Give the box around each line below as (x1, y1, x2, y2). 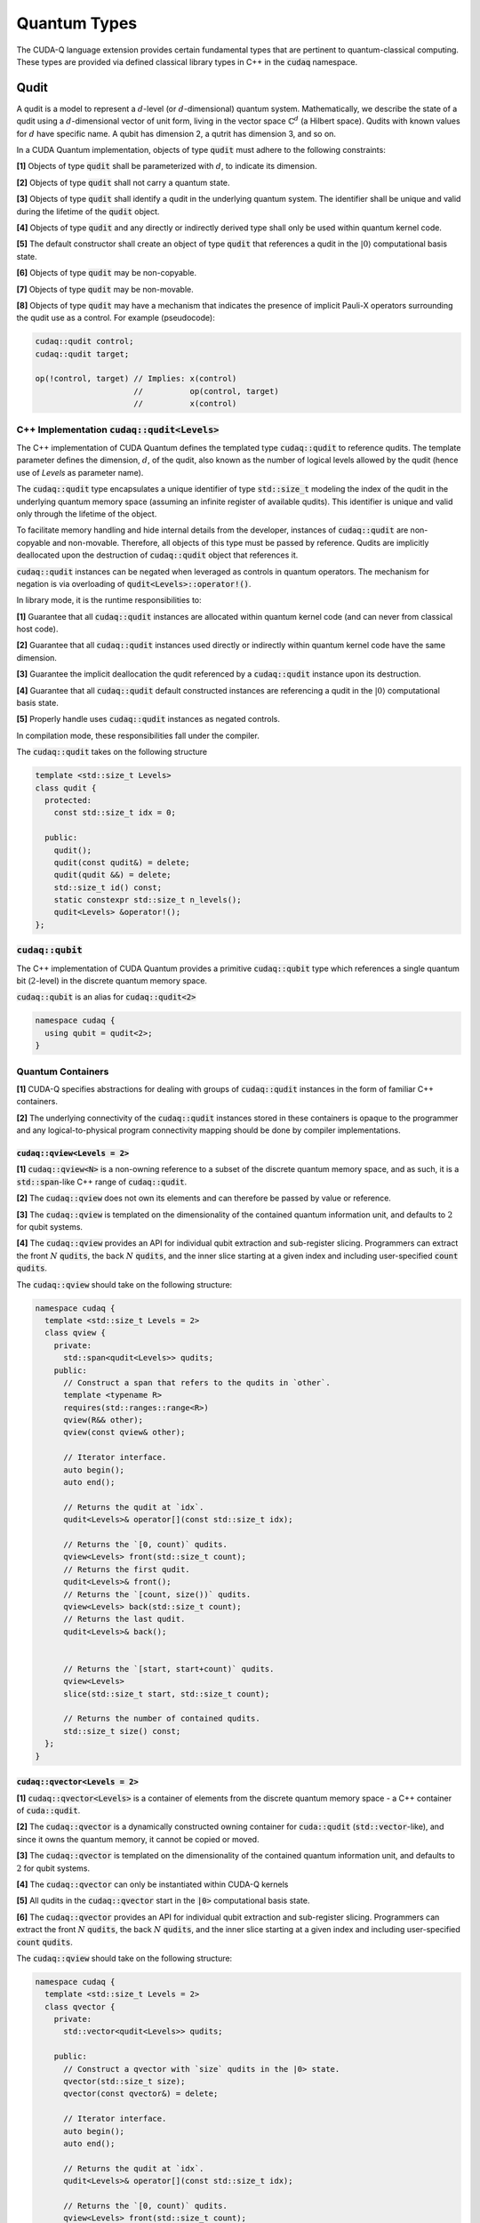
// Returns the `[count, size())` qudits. (63, 1589, 252, 1600)
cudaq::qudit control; (35, 336, 134, 347)
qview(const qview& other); (63, 1427, 186, 1438)
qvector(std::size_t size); (63, 2076, 186, 2086)
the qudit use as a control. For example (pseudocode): (16, 312, 215, 324)
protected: (44, 795, 92, 805)
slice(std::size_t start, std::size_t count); (63, 1689, 270, 1698)
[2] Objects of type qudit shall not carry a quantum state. (16, 177, 230, 188)
